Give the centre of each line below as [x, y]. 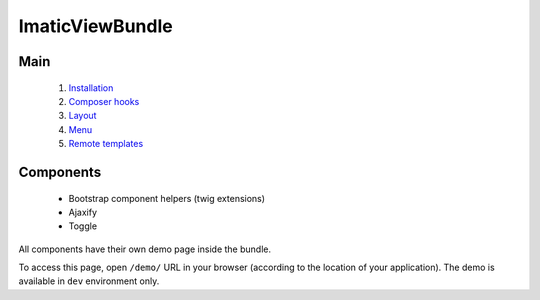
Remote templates [106, 144]
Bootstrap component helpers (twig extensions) [166, 198]
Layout [82, 116]
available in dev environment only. [89, 281]
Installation [91, 87]
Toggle [83, 226]
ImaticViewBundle [96, 26]
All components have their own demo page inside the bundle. [145, 249]
